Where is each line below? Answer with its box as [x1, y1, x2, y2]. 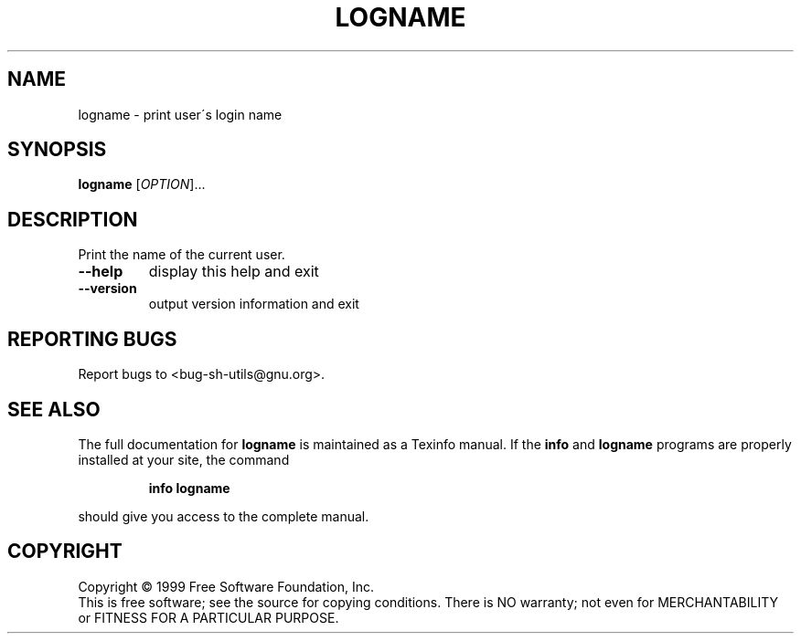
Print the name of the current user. [78, 247, 285, 263]
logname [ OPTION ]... [78, 176, 206, 193]
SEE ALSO [7, 397, 101, 421]
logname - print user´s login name [78, 106, 283, 122]
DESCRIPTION [7, 207, 138, 231]
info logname [148, 479, 230, 496]
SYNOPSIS [7, 138, 107, 162]
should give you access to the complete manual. [78, 508, 369, 524]
